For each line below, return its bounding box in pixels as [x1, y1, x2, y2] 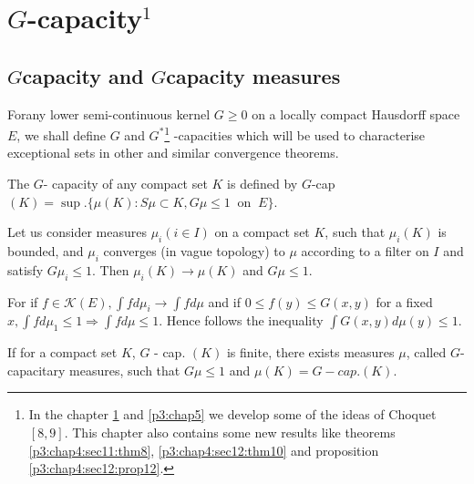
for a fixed [376, 292, 433, 311]
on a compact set [214, 222, 310, 242]
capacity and [22, 61, 144, 89]
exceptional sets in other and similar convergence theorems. [7, 143, 339, 162]
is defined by [227, 174, 298, 193]
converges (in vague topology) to [103, 242, 285, 260]
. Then [92, 260, 129, 279]
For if [7, 292, 38, 311]
